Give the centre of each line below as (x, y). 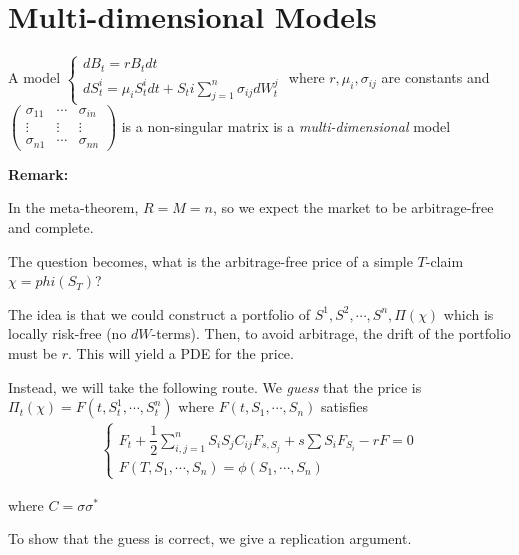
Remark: (38, 173)
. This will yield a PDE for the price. (181, 352)
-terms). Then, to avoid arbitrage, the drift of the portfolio (331, 333)
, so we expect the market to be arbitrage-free (353, 207)
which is (468, 313)
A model (34, 77)
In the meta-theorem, (73, 207)
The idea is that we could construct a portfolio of (159, 313)
